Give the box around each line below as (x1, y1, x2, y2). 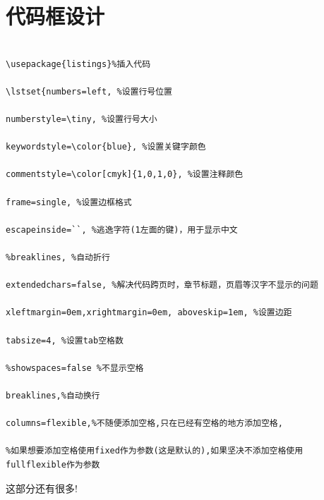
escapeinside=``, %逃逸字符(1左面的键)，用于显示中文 (6, 224, 238, 235)
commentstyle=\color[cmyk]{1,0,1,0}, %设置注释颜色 (6, 169, 244, 180)
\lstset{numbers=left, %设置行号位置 (6, 86, 172, 97)
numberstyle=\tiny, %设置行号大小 (6, 114, 157, 125)
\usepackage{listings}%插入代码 (6, 59, 151, 69)
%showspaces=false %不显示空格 (6, 362, 144, 373)
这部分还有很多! (6, 480, 78, 495)
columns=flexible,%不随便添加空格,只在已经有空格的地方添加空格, (6, 418, 283, 429)
